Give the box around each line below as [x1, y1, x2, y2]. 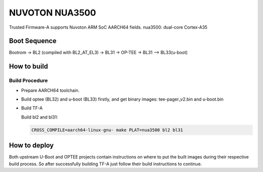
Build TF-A [21, 105, 43, 111]
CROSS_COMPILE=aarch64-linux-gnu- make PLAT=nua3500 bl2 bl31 [31, 127, 183, 133]
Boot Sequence [9, 37, 57, 45]
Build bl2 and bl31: [21, 114, 58, 120]
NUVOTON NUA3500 [9, 7, 96, 18]
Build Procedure [9, 77, 48, 84]
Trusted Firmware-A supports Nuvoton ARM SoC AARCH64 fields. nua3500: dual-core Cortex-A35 [9, 24, 208, 30]
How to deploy [9, 141, 54, 150]
